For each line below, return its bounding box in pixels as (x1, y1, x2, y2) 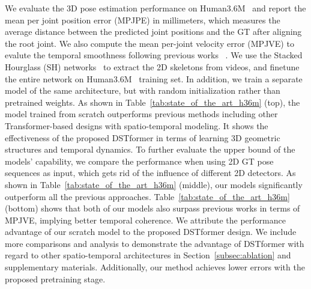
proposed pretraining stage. (5, 272, 106, 285)
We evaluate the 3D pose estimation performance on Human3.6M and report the (5, 2, 306, 14)
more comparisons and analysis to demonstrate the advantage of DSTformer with (5, 237, 304, 249)
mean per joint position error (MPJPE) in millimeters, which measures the (5, 13, 280, 26)
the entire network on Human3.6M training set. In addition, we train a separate (5, 72, 303, 85)
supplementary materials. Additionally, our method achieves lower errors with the (5, 261, 305, 273)
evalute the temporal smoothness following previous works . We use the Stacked (5, 49, 303, 61)
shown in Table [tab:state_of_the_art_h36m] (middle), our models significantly (5, 178, 303, 190)
